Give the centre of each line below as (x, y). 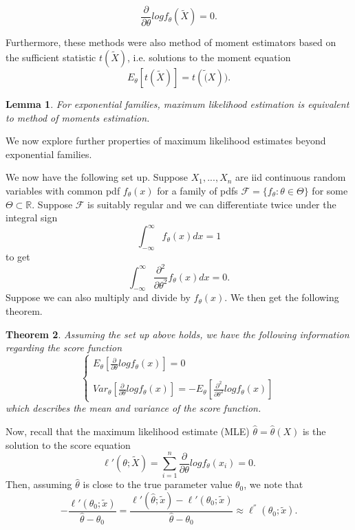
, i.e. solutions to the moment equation (209, 57)
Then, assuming (39, 484)
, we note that (273, 484)
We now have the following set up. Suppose (97, 177)
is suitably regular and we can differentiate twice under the (212, 204)
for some (330, 191)
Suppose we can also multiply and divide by (98, 297)
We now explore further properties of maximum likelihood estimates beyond (166, 141)
